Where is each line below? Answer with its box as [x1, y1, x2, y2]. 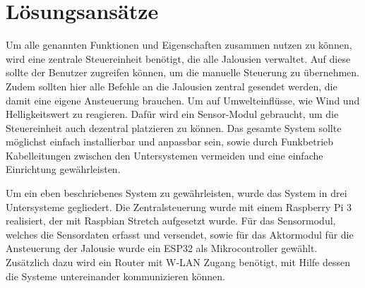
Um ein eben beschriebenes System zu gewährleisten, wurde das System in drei [6, 186, 347, 200]
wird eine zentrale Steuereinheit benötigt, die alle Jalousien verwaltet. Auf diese [6, 51, 351, 66]
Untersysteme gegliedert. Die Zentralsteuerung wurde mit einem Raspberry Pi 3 [6, 199, 352, 214]
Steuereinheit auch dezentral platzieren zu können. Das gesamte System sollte [6, 120, 342, 135]
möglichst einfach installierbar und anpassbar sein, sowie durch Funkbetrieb [6, 134, 334, 149]
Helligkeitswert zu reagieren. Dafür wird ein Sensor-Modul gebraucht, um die [6, 107, 339, 121]
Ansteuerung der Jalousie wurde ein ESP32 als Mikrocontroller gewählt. [6, 241, 318, 256]
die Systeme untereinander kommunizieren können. [6, 268, 225, 283]
